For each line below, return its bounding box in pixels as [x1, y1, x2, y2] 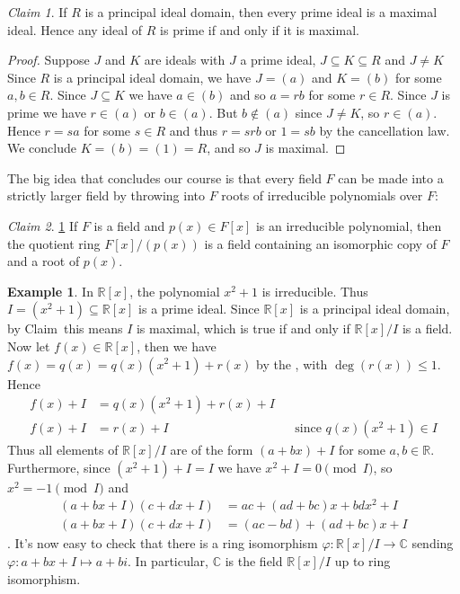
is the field [225, 552, 283, 571]
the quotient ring [7, 234, 101, 253]
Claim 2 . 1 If [7, 216, 78, 235]
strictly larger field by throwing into [7, 186, 205, 205]
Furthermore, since [7, 457, 111, 476]
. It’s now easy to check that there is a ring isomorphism [7, 534, 318, 553]
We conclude [7, 138, 76, 157]
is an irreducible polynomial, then [255, 216, 442, 235]
